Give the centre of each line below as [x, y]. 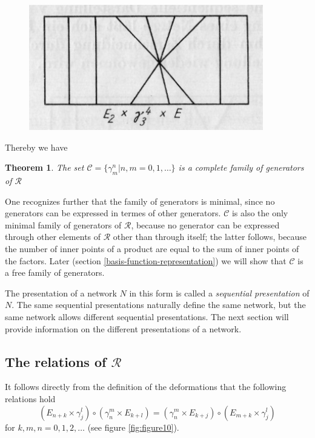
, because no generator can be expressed [205, 224]
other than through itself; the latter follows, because [210, 237]
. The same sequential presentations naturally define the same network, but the [159, 305]
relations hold [30, 398]
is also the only [260, 213]
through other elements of [53, 237]
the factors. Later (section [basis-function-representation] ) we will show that [146, 260]
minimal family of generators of [63, 224]
